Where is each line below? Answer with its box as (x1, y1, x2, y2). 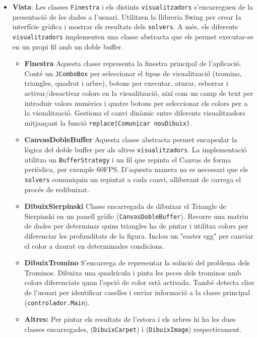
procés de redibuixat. (24, 184, 90, 194)
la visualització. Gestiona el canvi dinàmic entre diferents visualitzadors (24, 107, 245, 118)
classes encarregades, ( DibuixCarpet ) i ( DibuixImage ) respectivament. (24, 323, 242, 334)
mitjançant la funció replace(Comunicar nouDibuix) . (24, 117, 192, 128)
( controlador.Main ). (24, 297, 90, 307)
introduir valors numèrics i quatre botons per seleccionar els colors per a (24, 97, 248, 108)
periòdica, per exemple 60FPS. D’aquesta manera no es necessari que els (24, 164, 248, 175)
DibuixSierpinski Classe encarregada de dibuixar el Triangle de (24, 201, 226, 211)
